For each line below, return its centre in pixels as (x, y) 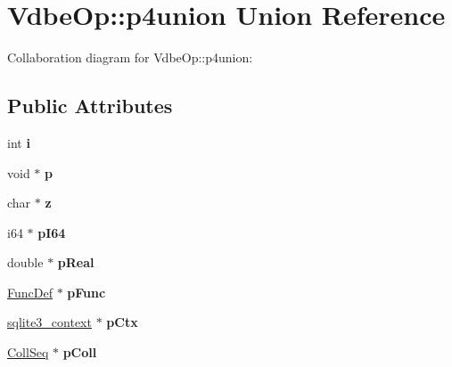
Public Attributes (90, 106)
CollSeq (28, 352)
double (25, 262)
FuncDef (30, 292)
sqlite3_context (49, 322)
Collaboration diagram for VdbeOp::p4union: (130, 57)
